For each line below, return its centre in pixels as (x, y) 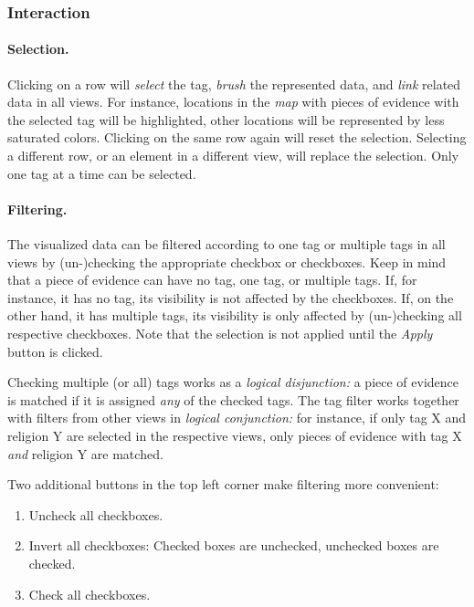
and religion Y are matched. (85, 453)
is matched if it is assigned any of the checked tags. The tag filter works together (233, 399)
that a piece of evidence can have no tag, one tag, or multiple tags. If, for (212, 280)
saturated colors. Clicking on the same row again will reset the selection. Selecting (237, 137)
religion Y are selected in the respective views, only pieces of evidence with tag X (235, 435)
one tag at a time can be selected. (102, 173)
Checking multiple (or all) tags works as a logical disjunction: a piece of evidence (233, 382)
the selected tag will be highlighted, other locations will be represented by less (226, 119)
